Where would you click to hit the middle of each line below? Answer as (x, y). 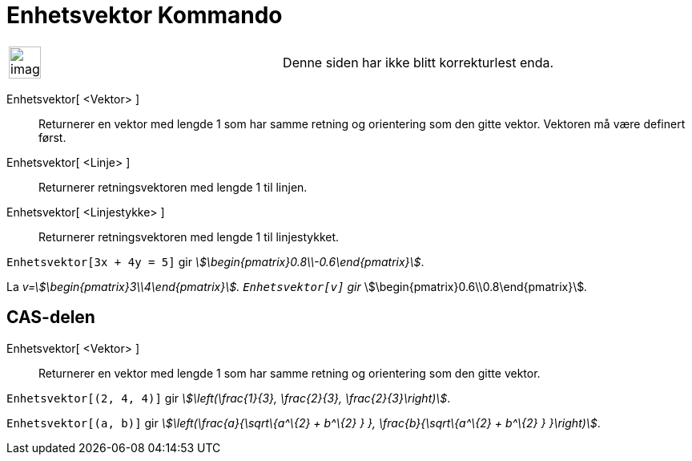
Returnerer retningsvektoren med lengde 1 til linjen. (173, 187)
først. (52, 137)
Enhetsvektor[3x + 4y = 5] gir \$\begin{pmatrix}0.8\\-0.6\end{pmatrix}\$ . (215, 261)
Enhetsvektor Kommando (145, 15)
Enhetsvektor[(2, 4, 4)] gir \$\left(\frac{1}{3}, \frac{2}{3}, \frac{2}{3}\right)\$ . (229, 398)
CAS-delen (51, 317)
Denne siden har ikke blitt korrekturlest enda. (418, 62)
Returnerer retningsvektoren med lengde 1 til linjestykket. (189, 237)
